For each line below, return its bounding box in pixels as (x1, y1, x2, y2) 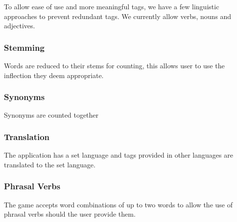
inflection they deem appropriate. (4, 70, 104, 80)
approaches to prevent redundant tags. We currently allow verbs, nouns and (4, 11, 232, 21)
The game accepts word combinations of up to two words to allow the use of (4, 199, 233, 209)
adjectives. (4, 20, 35, 31)
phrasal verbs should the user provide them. (4, 209, 136, 219)
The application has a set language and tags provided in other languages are (4, 150, 233, 160)
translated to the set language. (4, 159, 95, 169)
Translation (4, 130, 50, 142)
